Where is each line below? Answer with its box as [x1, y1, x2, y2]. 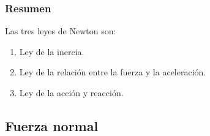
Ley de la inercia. [19, 45, 84, 58]
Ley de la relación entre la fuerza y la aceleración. [19, 66, 206, 78]
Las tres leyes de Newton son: [5, 25, 116, 37]
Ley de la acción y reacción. [19, 86, 124, 99]
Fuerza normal [5, 116, 99, 135]
